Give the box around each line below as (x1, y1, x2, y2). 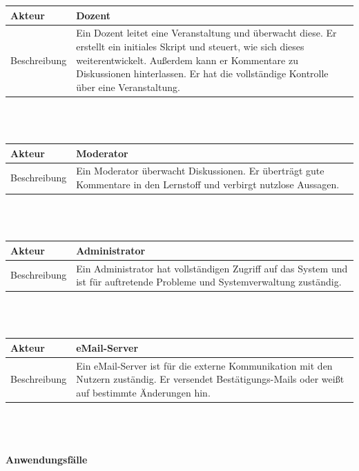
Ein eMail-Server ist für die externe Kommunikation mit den (76, 358, 333, 372)
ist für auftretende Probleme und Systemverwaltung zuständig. (76, 274, 342, 289)
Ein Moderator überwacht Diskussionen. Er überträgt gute (76, 163, 324, 178)
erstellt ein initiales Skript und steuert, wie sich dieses (76, 39, 304, 53)
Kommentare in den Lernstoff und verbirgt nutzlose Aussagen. (76, 177, 340, 191)
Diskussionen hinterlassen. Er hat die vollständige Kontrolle (76, 66, 329, 81)
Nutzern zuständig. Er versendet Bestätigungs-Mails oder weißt (76, 372, 345, 386)
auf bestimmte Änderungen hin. (76, 385, 211, 399)
